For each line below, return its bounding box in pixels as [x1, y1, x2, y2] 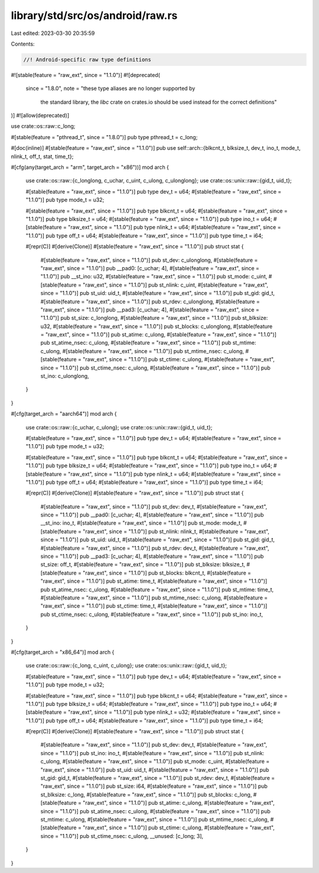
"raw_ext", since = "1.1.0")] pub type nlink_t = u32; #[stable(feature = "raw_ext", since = [68, 708, 281, 716]
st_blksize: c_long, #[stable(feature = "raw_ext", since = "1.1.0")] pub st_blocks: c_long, [40, 791, 252, 798]
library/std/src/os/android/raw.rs [11, 9, 178, 22]
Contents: [11, 40, 35, 47]
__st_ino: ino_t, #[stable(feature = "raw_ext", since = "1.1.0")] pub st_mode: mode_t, [40, 519, 242, 527]
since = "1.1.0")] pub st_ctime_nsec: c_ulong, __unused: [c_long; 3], [40, 832, 204, 839]
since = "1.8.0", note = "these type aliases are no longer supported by [25, 85, 196, 92]
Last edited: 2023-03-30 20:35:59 [11, 30, 95, 37]
